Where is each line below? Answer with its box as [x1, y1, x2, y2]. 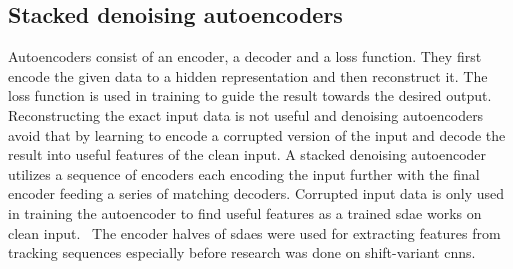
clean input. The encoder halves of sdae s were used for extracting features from [8, 222, 501, 243]
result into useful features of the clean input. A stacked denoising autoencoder [8, 144, 487, 165]
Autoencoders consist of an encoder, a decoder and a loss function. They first [8, 46, 482, 67]
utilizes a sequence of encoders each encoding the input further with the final [8, 163, 480, 184]
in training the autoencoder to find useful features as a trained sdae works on [8, 202, 482, 223]
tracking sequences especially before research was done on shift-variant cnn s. [8, 242, 476, 263]
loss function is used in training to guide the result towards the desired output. [8, 85, 492, 106]
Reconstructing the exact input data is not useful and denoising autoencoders [8, 104, 484, 125]
